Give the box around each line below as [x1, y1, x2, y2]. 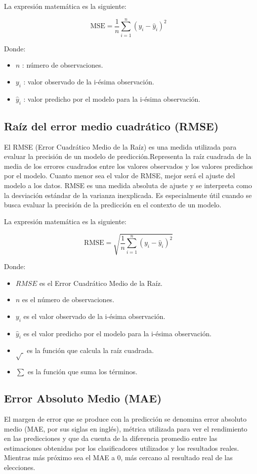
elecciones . [4, 462, 36, 472]
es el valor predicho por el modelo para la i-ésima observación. [23, 328, 212, 338]
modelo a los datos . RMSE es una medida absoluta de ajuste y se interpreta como [4, 180, 252, 191]
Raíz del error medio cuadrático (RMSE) [4, 118, 219, 133]
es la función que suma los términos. [27, 366, 137, 377]
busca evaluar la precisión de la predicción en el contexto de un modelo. [4, 199, 221, 210]
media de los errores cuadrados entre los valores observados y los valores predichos [4, 160, 253, 171]
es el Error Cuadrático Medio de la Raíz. [39, 277, 163, 288]
